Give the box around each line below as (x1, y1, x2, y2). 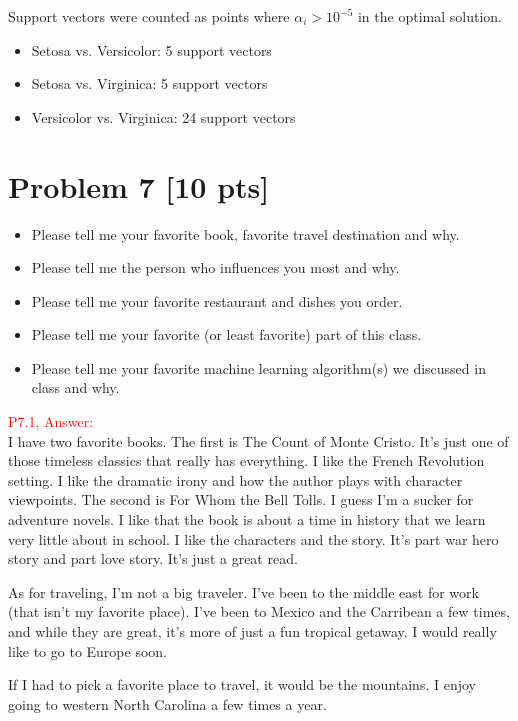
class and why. (31, 377, 120, 398)
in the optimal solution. (357, 6, 502, 26)
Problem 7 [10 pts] (8, 165, 270, 206)
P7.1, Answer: (8, 411, 94, 432)
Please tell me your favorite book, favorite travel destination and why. (31, 223, 460, 244)
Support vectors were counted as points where (8, 6, 290, 26)
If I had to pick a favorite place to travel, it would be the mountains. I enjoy (8, 674, 476, 695)
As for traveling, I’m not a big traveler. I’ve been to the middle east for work (8, 581, 479, 602)
